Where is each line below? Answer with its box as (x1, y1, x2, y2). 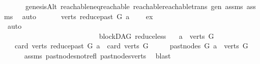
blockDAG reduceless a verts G (99, 30, 214, 41)
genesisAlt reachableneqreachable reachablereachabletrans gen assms (25, 1, 243, 11)
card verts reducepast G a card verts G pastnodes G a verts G (14, 40, 248, 51)
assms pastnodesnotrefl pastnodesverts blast (24, 50, 171, 60)
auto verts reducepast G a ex (22, 11, 153, 21)
